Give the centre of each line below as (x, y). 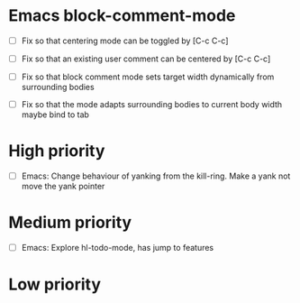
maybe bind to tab (55, 115)
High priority (57, 151)
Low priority (55, 285)
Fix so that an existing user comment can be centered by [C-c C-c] (146, 59)
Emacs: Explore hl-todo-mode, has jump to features (118, 248)
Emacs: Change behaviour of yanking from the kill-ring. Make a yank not (156, 176)
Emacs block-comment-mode (122, 16)
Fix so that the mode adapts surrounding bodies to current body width (152, 105)
